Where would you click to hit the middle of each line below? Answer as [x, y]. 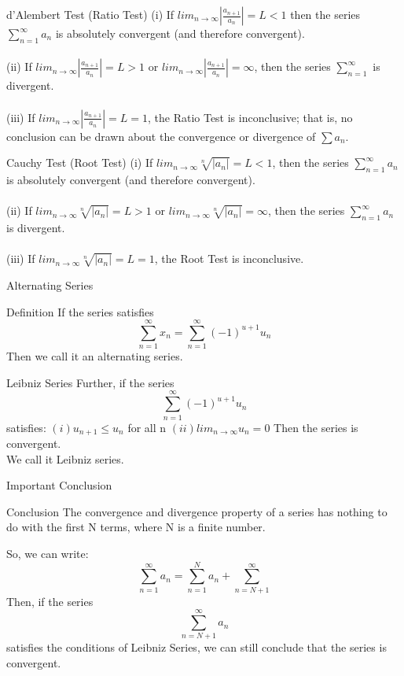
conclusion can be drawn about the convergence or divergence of [161, 136]
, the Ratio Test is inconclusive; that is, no [250, 117]
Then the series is [316, 427]
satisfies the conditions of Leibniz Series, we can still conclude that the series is [196, 647]
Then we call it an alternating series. [95, 356]
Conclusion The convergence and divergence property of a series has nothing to [197, 511]
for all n [147, 427]
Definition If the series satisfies [80, 311]
